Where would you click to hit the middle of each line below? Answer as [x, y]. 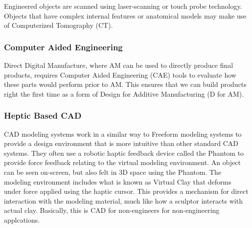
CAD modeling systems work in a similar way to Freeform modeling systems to [123, 134]
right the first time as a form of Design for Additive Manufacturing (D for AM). [124, 93]
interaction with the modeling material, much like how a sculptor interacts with [123, 200]
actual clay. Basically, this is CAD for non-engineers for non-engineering [112, 210]
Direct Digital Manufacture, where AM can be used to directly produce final [119, 65]
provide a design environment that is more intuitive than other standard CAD [121, 143]
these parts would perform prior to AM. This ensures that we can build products [125, 84]
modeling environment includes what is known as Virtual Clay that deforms [118, 181]
